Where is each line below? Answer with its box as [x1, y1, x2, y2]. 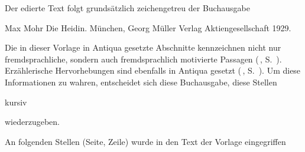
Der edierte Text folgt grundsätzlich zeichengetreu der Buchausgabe [5, 2, 250, 14]
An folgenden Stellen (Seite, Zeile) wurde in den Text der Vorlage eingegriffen [5, 135, 286, 147]
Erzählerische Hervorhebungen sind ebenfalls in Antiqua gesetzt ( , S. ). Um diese [5, 64, 301, 77]
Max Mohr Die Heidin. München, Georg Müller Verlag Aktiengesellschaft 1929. [5, 21, 291, 34]
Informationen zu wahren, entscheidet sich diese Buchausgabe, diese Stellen [5, 75, 277, 88]
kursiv [5, 95, 27, 108]
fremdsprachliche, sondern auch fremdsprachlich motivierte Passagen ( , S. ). [5, 52, 282, 65]
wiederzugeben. [5, 115, 60, 128]
